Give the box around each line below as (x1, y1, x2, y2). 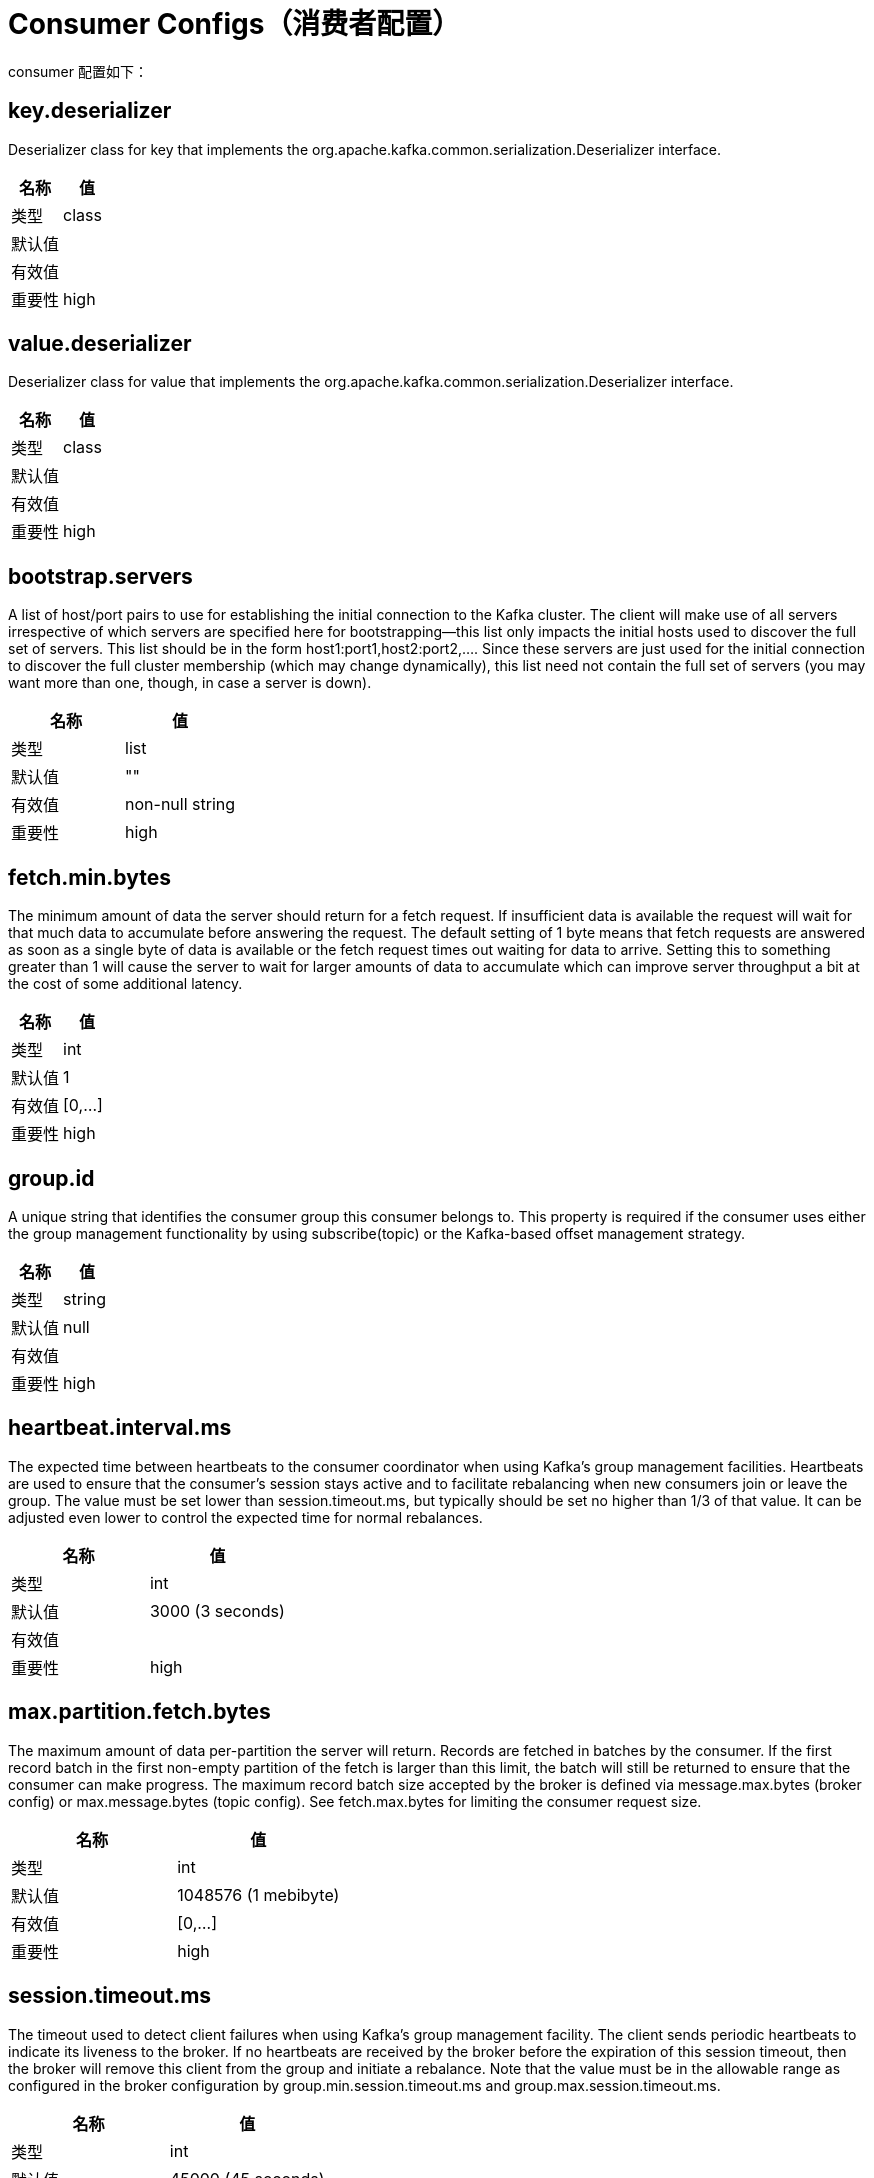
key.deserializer (8, 98, 172, 124)
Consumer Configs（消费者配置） (8, 7, 461, 41)
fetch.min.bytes (8, 864, 171, 890)
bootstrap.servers (8, 563, 193, 589)
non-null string (125, 794, 236, 815)
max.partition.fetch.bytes (8, 1699, 271, 1725)
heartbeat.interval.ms (8, 1415, 232, 1441)
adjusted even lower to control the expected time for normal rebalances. (8, 1508, 483, 1526)
